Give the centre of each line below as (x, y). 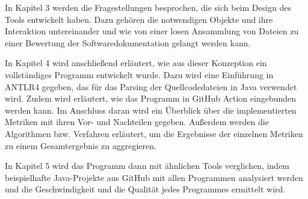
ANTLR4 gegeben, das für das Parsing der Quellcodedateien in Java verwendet (151, 86)
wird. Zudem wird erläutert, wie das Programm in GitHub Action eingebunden (151, 98)
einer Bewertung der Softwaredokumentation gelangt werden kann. (128, 42)
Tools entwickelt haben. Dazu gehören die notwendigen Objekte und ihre (139, 19)
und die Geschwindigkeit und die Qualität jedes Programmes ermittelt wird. (145, 189)
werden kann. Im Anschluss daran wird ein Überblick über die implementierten (151, 110)
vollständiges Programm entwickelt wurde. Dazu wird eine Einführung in (139, 74)
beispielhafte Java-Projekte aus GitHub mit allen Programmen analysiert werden (154, 177)
